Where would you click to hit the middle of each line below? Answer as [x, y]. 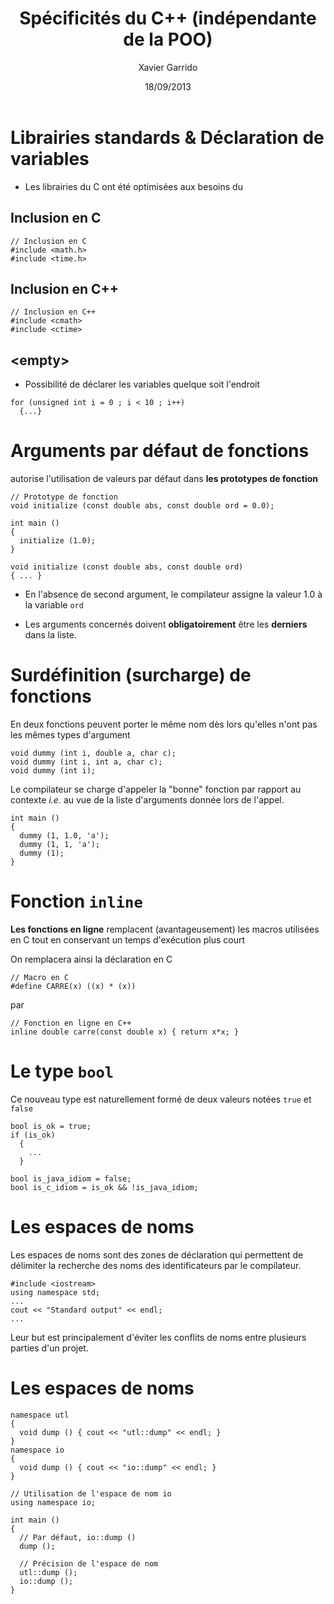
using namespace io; [53, 1502]
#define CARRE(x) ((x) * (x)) [73, 986]
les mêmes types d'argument [70, 735]
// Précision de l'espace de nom [89, 1563]
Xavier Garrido [168, 67]
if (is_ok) [33, 1135]
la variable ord [54, 605]
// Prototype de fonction [64, 497]
